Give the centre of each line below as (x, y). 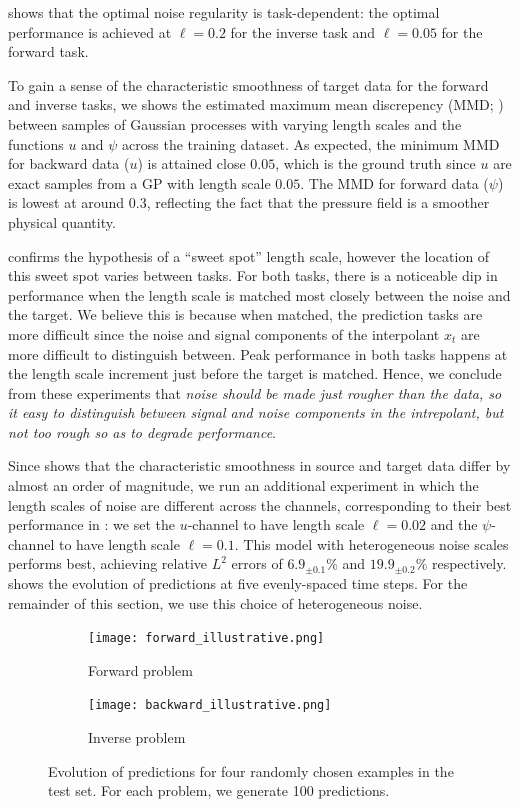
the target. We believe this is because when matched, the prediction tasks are (245, 314)
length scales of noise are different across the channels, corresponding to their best (260, 504)
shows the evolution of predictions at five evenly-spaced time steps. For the (238, 583)
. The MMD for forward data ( (394, 182)
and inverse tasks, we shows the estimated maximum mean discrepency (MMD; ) (256, 104)
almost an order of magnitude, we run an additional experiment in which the (243, 485)
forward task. (48, 51)
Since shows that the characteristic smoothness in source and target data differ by (259, 465)
